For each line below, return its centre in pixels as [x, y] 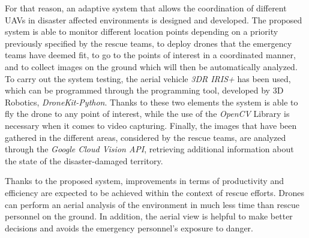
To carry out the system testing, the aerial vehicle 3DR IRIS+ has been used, [148, 78]
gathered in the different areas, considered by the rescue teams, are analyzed [145, 137]
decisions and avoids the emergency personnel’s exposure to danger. [129, 228]
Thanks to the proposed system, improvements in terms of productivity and [144, 181]
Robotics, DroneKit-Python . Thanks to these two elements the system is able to [151, 102]
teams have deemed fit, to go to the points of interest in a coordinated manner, [150, 55]
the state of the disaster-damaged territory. [84, 160]
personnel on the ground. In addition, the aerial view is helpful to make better [149, 216]
